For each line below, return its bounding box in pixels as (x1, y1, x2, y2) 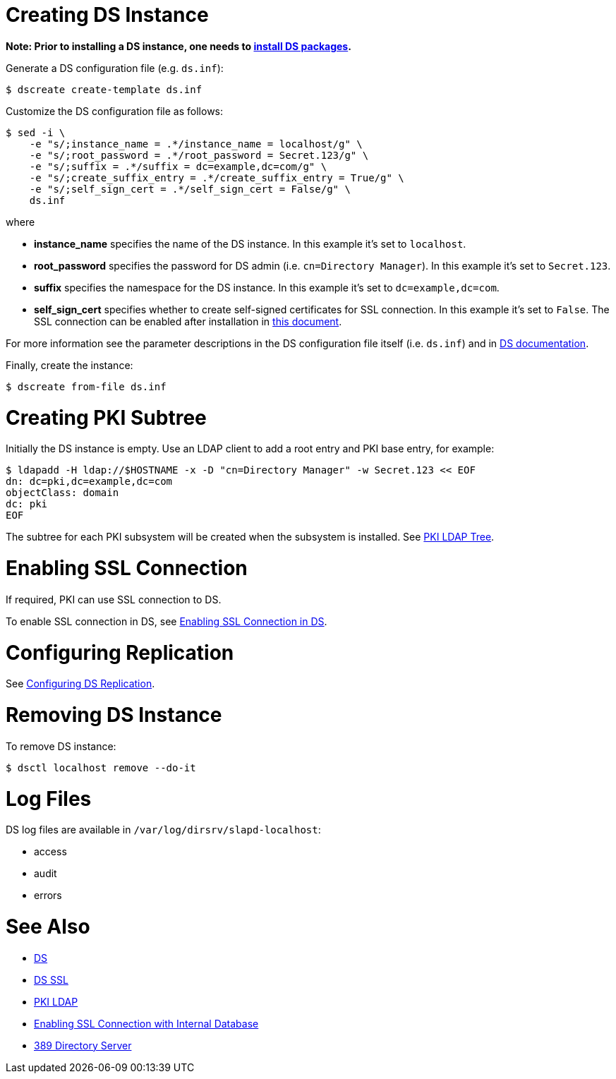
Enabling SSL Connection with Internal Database (34, 1017, 259, 1030)
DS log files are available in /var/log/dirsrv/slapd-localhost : (6, 824, 321, 836)
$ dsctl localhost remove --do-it (6, 761, 196, 773)
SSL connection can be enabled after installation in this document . (34, 315, 342, 327)
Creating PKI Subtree (6, 405, 207, 430)
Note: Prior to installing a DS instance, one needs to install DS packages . (6, 40, 351, 52)
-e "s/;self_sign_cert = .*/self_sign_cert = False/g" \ (29, 183, 351, 195)
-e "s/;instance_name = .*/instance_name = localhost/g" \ (29, 138, 363, 150)
